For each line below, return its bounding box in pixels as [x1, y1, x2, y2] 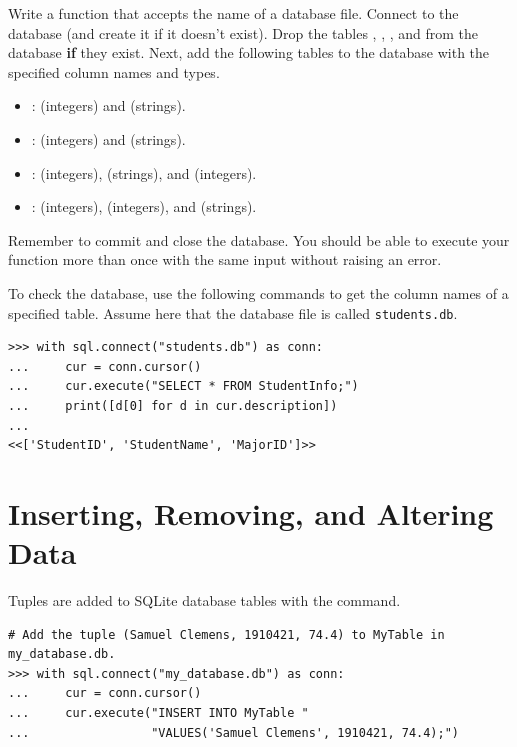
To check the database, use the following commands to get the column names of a [8, 282, 509, 303]
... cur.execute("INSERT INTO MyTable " [8, 706, 309, 721]
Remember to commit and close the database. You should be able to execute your [8, 229, 510, 250]
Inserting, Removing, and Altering [8, 492, 494, 533]
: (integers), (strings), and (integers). [31, 162, 257, 183]
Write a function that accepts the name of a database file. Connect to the [8, 3, 459, 23]
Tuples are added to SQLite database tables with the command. [8, 590, 401, 611]
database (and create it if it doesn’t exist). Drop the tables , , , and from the [8, 22, 479, 43]
